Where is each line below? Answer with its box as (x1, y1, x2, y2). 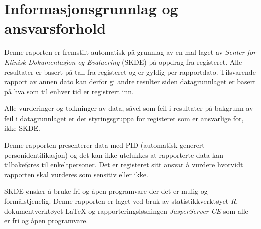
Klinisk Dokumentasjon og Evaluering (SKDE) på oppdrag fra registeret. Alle (4, 56, 242, 67)
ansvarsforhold (4, 18, 106, 38)
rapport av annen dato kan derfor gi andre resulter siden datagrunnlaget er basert (4, 76, 256, 87)
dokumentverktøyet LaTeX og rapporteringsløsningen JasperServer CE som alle (4, 205, 248, 216)
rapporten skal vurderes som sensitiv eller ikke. (4, 169, 148, 179)
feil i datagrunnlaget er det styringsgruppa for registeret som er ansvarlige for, (4, 112, 244, 123)
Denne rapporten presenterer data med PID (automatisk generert (4, 140, 205, 150)
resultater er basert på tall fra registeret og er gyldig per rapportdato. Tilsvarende (4, 66, 256, 77)
